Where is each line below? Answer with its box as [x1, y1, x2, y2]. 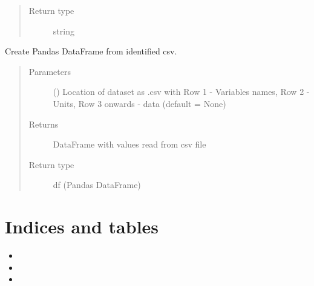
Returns [28, 117, 59, 130]
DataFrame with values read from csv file [53, 138, 206, 151]
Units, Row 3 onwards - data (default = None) [53, 97, 226, 109]
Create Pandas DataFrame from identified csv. [5, 45, 177, 57]
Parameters [28, 65, 71, 77]
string [53, 24, 74, 37]
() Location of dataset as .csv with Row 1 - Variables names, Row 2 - [53, 85, 310, 98]
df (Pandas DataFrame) [53, 178, 141, 191]
